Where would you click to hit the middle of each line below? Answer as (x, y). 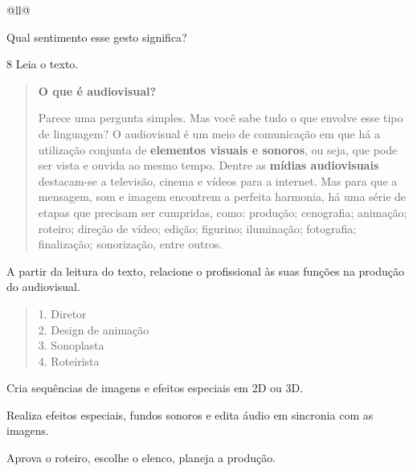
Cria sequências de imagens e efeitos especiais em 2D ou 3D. (155, 388)
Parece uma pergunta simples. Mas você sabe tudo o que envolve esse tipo (221, 118)
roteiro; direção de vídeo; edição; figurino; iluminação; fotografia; (197, 228)
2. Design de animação (94, 329)
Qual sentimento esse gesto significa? (97, 37)
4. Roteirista (69, 360)
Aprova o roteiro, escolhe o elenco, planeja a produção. (141, 458)
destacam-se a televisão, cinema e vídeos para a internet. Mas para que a (218, 180)
